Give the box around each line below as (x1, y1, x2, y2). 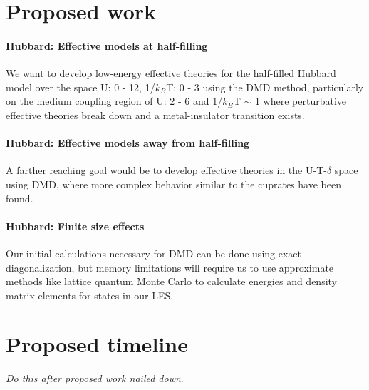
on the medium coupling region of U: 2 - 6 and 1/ (6, 93, 223, 108)
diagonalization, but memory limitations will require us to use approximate (6, 260, 334, 274)
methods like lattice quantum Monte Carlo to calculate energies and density (6, 274, 338, 289)
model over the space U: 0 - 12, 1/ (6, 79, 155, 94)
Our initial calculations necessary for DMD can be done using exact (6, 245, 301, 260)
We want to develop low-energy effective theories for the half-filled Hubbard (6, 66, 336, 81)
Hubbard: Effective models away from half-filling (6, 135, 250, 150)
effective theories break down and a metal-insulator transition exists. (6, 107, 305, 122)
